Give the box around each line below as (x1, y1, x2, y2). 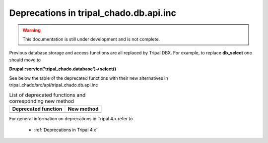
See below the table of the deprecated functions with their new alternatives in (9, 75, 168, 81)
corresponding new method (9, 98, 74, 105)
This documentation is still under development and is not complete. (22, 36, 160, 42)
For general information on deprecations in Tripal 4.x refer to (9, 115, 133, 121)
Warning (22, 27, 41, 33)
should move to (9, 57, 41, 63)
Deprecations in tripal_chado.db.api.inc (9, 7, 176, 18)
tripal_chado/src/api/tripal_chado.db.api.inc (9, 82, 98, 88)
